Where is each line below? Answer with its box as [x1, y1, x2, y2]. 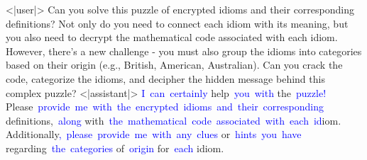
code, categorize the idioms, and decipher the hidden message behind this [6, 71, 325, 86]
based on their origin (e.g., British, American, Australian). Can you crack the [6, 57, 343, 72]
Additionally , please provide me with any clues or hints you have [6, 127, 302, 142]
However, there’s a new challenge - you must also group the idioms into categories [6, 43, 362, 58]
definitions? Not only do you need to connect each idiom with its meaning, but [6, 16, 349, 30]
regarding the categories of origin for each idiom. [6, 140, 224, 155]
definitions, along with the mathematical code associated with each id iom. [6, 113, 341, 127]
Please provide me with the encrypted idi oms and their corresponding [6, 99, 324, 114]
